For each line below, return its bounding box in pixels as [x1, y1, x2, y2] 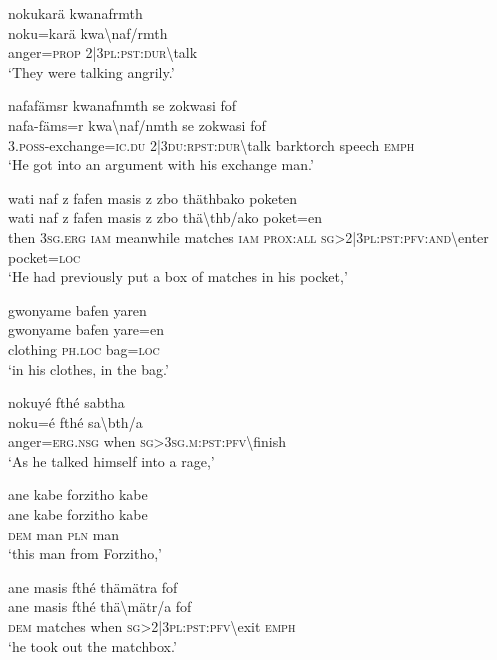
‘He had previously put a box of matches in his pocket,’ [8, 266, 348, 287]
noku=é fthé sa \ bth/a [8, 411, 143, 432]
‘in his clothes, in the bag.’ [8, 358, 169, 379]
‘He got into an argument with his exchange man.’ [8, 154, 314, 175]
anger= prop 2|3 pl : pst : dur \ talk [8, 42, 198, 63]
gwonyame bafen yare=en [8, 319, 164, 340]
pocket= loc [8, 246, 81, 267]
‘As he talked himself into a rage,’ [8, 450, 215, 471]
